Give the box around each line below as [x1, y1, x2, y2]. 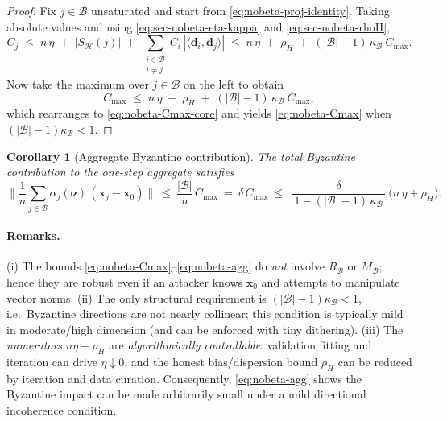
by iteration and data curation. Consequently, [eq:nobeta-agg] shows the [6, 369, 362, 386]
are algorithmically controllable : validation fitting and [109, 336, 372, 353]
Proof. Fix [6, 2, 56, 19]
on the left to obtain [184, 75, 284, 92]
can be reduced [337, 353, 412, 370]
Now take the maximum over [6, 75, 149, 92]
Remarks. [6, 227, 60, 244]
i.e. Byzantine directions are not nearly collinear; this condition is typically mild [6, 305, 404, 322]
